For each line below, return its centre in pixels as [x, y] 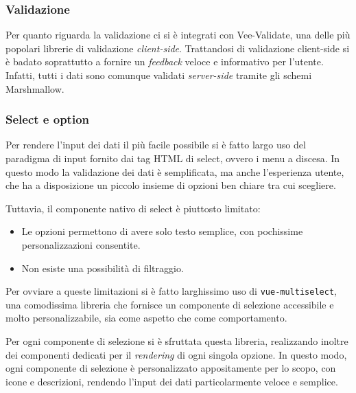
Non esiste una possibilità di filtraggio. [103, 268]
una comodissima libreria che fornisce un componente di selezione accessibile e [170, 304]
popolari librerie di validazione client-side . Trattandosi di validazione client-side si [178, 48]
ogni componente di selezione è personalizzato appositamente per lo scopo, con [171, 368]
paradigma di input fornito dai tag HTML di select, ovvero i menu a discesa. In [173, 158]
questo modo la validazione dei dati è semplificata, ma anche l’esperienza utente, [175, 171]
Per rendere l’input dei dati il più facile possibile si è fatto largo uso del [156, 145]
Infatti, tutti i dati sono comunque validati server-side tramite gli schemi [159, 75]
